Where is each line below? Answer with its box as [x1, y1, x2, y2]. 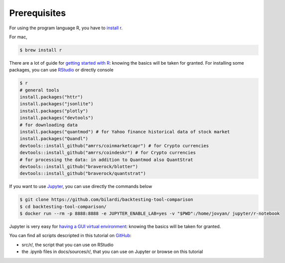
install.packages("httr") [19, 94, 83, 100]
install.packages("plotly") [19, 108, 88, 114]
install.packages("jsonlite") [19, 101, 94, 107]
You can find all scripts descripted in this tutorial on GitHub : [9, 233, 132, 239]
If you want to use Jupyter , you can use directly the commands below [9, 183, 152, 189]
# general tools [19, 87, 60, 93]
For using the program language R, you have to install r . [9, 25, 123, 31]
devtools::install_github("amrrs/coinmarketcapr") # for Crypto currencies [19, 143, 209, 149]
